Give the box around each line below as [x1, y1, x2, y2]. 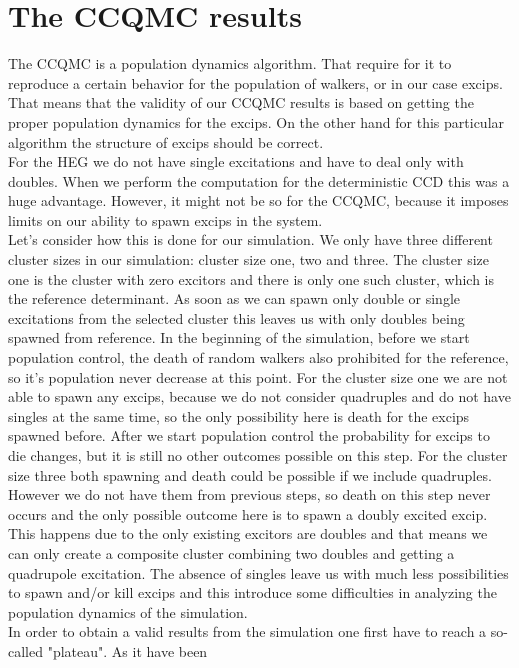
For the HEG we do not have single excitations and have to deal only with [8, 151, 464, 172]
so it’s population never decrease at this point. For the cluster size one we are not [8, 366, 508, 387]
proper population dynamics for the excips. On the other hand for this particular [8, 111, 505, 132]
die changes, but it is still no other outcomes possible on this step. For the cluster [8, 445, 508, 465]
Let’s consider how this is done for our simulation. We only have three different [8, 229, 493, 250]
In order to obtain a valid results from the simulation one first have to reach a [8, 621, 487, 642]
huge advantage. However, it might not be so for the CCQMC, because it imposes [8, 190, 509, 211]
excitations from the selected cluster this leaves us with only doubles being [8, 307, 465, 328]
